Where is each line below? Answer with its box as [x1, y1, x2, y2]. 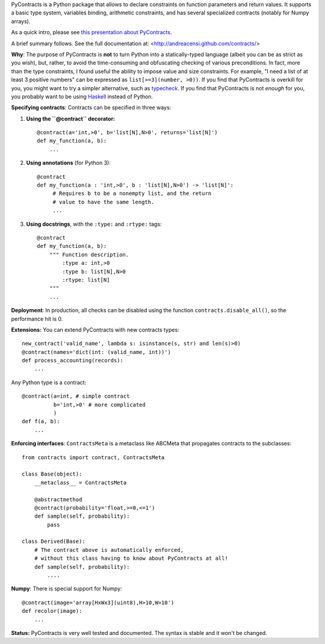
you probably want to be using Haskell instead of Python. [11, 93, 153, 100]
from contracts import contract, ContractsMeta [22, 454, 165, 460]
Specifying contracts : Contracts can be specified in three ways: [11, 104, 172, 111]
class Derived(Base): [22, 538, 85, 545]
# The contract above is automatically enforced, [34, 546, 184, 553]
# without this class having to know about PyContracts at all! [34, 555, 228, 562]
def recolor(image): [22, 608, 82, 615]
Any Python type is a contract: [11, 379, 87, 386]
